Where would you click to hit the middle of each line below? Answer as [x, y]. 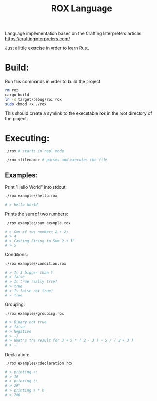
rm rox [12, 90]
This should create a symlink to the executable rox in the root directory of [78, 113]
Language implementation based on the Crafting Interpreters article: [73, 33]
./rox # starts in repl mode [35, 151]
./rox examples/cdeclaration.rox [39, 363]
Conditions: [17, 255]
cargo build [17, 95]
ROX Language [82, 9]
